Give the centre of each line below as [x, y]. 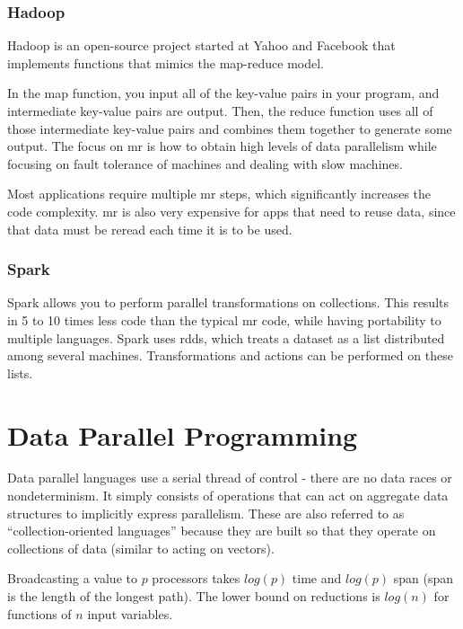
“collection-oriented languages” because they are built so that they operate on [222, 531]
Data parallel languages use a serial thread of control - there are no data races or [230, 478]
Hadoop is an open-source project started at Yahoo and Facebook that [201, 45]
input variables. [130, 613]
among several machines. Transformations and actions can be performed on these [230, 355]
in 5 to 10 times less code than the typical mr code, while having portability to [224, 319]
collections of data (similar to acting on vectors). [141, 548]
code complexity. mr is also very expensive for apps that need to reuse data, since [231, 211]
